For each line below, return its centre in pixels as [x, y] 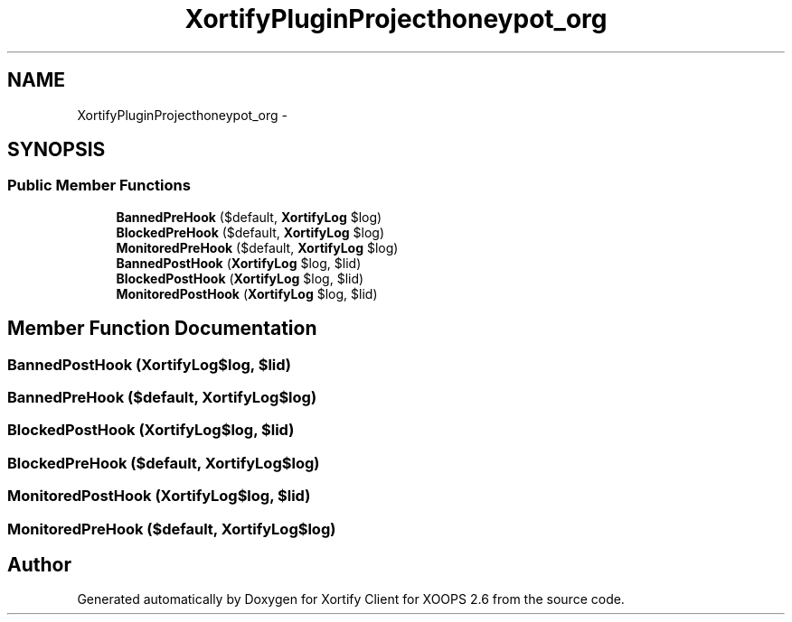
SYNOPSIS [57, 150]
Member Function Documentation [162, 329]
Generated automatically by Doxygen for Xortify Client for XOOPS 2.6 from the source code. [351, 599]
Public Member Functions [99, 186]
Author [39, 564]
